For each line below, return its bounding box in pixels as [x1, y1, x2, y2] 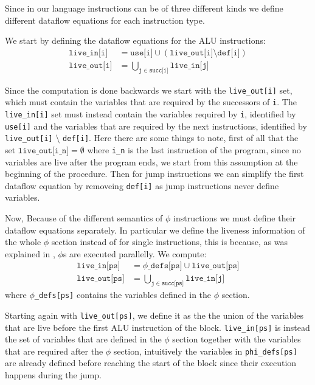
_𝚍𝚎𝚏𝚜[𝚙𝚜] [148, 262, 182, 271]
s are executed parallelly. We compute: [63, 247, 207, 260]
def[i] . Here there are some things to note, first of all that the [63, 131, 299, 144]
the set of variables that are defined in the [5, 333, 162, 345]
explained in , [5, 247, 55, 260]
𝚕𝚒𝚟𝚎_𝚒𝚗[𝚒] [69, 48, 108, 57]
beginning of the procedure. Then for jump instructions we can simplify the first [5, 167, 304, 180]
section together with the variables [172, 333, 301, 345]
